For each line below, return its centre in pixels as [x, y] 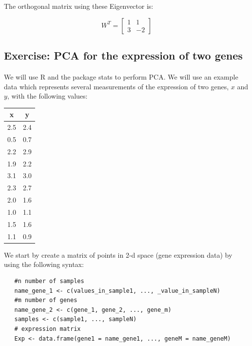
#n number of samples [49, 281]
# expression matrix [48, 329]
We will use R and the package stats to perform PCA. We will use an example [121, 76]
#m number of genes [46, 300]
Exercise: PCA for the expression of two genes [123, 55]
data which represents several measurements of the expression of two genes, [116, 86]
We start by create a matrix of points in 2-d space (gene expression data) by [118, 254]
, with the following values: [47, 96]
